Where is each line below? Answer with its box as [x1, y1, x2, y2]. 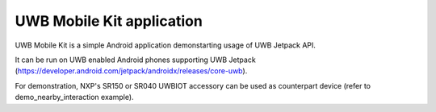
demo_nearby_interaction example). [15, 93, 134, 102]
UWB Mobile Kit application [15, 12, 203, 30]
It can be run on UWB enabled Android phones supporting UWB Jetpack [15, 55, 256, 64]
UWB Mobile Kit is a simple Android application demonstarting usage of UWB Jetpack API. [15, 40, 317, 50]
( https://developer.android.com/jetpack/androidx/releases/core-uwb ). [15, 66, 248, 76]
